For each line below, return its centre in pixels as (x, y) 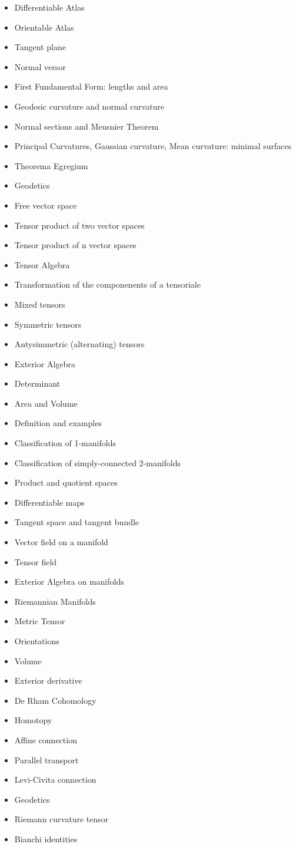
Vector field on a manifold (61, 542)
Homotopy (33, 720)
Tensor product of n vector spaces (75, 245)
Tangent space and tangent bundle (77, 522)
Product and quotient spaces (66, 482)
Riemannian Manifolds (55, 601)
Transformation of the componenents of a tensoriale (107, 284)
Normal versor (40, 66)
